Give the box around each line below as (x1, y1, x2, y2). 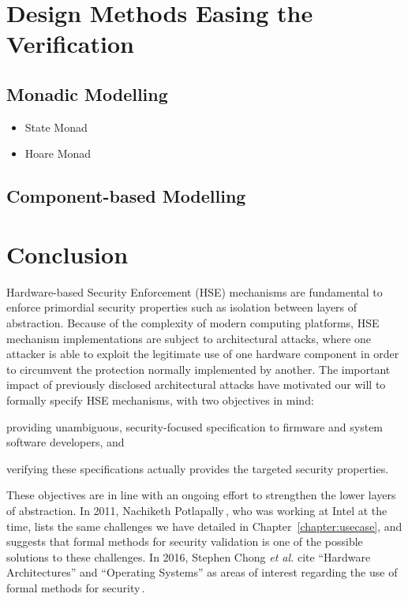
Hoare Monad (24, 145, 92, 162)
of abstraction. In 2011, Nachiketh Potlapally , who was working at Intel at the (6, 502, 387, 518)
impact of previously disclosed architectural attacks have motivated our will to (6, 376, 386, 393)
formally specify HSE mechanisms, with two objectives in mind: (6, 392, 314, 409)
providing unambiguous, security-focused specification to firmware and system (6, 418, 384, 435)
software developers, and (6, 434, 125, 450)
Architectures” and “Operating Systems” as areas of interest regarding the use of (6, 564, 398, 580)
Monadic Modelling (6, 81, 168, 106)
